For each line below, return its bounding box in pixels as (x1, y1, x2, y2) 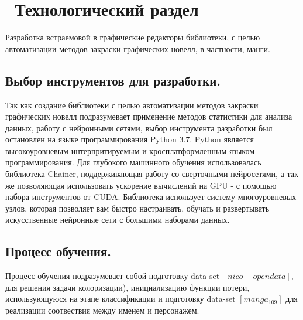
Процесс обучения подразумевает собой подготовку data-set (5, 270, 220, 282)
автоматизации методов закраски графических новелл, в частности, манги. (5, 42, 270, 55)
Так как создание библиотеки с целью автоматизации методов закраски (5, 98, 259, 111)
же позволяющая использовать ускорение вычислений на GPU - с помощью (5, 179, 277, 191)
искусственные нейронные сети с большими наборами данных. (5, 213, 230, 226)
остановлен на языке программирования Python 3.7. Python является (5, 133, 254, 145)
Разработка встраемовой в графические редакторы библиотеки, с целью (5, 31, 260, 43)
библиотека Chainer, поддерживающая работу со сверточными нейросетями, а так (5, 168, 298, 180)
